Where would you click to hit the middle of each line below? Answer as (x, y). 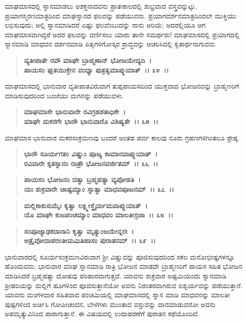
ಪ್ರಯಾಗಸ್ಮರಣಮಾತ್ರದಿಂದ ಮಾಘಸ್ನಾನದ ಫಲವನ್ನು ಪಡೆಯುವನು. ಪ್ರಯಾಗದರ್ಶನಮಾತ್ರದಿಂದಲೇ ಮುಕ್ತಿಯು (121, 15)
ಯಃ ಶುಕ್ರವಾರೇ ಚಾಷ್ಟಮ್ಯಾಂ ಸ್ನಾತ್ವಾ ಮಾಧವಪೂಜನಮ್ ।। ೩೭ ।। (99, 189)
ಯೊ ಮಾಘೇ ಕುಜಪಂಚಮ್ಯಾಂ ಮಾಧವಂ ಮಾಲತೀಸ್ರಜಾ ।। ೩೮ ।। (99, 215)
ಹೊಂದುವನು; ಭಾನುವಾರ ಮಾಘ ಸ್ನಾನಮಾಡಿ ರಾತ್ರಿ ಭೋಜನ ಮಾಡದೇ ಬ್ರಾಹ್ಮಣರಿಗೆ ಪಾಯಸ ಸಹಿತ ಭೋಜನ (124, 266)
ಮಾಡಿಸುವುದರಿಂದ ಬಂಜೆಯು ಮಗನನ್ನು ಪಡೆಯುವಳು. (64, 95)
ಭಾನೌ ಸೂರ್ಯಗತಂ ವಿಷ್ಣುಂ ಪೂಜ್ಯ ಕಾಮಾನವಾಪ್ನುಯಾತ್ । (91, 154)
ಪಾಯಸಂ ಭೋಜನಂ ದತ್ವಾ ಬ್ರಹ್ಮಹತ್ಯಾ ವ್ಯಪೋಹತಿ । (82, 179)
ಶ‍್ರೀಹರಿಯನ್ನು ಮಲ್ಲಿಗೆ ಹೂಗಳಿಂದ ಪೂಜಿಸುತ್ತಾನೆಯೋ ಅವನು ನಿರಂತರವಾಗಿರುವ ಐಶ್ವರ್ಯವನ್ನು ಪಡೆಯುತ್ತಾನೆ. (124, 285)
